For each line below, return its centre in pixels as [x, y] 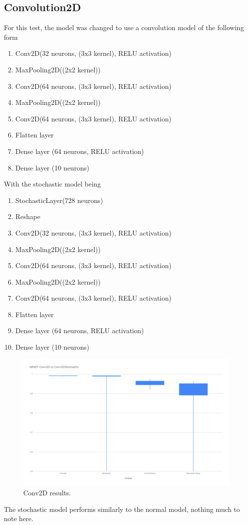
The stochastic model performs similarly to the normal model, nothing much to [122, 509]
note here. [19, 518]
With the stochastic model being [52, 184]
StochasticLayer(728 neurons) [59, 200]
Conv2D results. [47, 492]
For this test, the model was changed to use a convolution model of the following [124, 27]
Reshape [28, 216]
